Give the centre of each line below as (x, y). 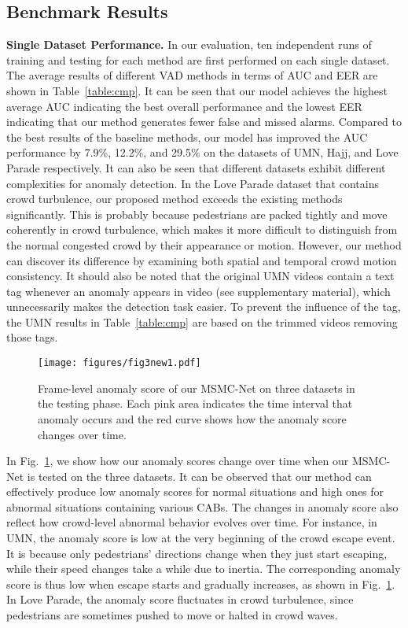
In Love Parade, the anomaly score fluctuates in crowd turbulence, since (180, 599)
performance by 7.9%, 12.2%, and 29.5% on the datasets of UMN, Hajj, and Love (202, 152)
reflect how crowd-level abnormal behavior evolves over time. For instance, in (192, 522)
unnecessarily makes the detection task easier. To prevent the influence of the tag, (204, 307)
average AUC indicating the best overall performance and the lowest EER (184, 106)
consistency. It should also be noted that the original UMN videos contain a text (200, 276)
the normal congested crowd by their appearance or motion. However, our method (204, 244)
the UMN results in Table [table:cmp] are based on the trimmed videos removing (202, 321)
